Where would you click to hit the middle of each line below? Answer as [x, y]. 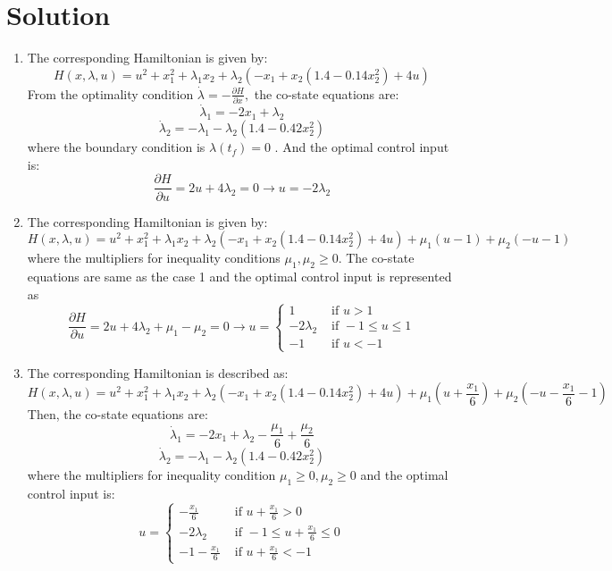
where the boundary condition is [116, 147]
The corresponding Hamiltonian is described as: [158, 372]
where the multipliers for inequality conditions [154, 258]
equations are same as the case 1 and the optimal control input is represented [239, 276]
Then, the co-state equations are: [117, 414]
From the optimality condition [110, 93]
